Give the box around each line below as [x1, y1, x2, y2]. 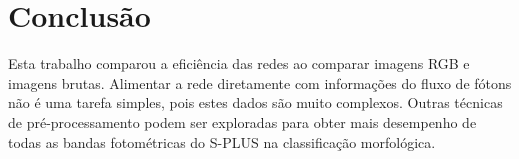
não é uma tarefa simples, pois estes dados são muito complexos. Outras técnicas [8, 92, 503, 113]
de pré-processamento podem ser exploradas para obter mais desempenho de [8, 111, 477, 132]
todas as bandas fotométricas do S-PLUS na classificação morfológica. [8, 131, 436, 152]
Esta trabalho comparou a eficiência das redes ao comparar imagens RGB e [8, 53, 470, 74]
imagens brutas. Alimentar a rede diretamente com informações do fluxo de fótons [8, 72, 512, 93]
